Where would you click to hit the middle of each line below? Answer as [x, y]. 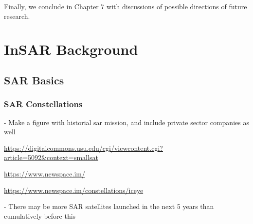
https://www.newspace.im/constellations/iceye [74, 190]
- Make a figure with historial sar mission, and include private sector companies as [126, 122]
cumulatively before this [40, 216]
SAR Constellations [43, 104]
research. [17, 16]
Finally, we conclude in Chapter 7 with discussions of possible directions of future [126, 6]
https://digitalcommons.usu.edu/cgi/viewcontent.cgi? [83, 148]
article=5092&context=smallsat [51, 157]
